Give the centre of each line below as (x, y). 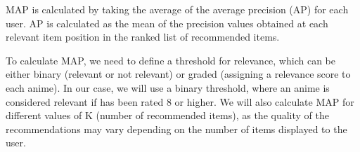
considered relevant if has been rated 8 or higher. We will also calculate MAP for (180, 101)
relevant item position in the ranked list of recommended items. (143, 37)
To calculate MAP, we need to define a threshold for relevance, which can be (171, 60)
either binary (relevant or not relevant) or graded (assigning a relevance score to (178, 74)
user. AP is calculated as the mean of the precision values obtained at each (167, 23)
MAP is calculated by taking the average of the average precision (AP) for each (177, 9)
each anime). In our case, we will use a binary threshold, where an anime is (168, 87)
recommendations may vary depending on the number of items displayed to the (176, 129)
